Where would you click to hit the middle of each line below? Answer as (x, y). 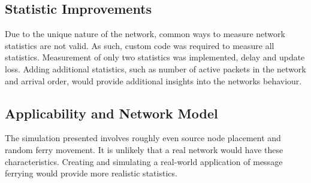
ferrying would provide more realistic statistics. (91, 173)
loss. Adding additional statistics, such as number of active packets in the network (155, 68)
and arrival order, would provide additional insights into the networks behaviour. (153, 80)
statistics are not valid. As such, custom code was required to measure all (140, 45)
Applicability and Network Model (111, 113)
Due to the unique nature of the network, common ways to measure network (145, 34)
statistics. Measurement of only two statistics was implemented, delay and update (155, 57)
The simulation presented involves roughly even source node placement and (143, 138)
